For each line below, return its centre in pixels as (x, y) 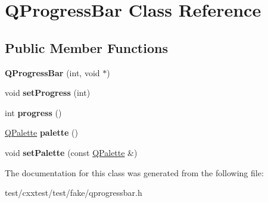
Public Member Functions (86, 47)
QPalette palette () (41, 132)
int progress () (33, 112)
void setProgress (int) (48, 93)
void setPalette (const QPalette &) (71, 152)
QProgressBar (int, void (52, 72)
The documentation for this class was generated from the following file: (134, 172)
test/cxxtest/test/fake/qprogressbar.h (74, 193)
